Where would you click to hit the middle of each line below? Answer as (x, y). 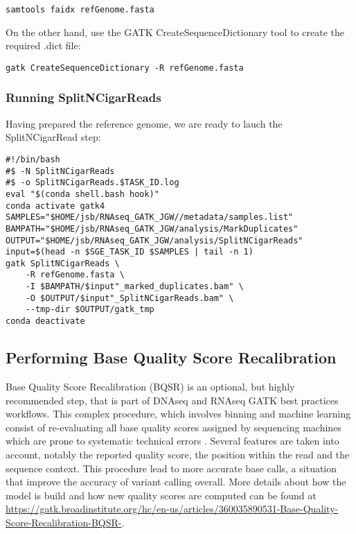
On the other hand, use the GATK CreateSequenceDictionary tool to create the (175, 32)
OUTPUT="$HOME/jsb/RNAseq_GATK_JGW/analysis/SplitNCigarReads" (154, 240)
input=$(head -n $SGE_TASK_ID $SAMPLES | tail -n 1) (130, 252)
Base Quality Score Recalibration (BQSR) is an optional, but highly (150, 386)
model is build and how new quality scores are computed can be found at (161, 495)
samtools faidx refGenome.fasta (80, 10)
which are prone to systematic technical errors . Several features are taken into (172, 441)
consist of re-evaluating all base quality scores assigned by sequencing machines (173, 427)
